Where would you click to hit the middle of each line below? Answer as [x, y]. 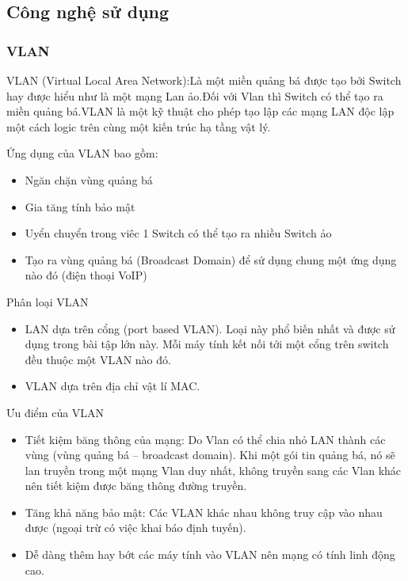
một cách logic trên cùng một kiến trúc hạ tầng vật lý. [139, 126]
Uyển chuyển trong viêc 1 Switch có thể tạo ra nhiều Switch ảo [178, 233]
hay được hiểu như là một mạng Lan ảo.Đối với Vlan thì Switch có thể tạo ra [195, 95]
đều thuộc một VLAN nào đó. [98, 359]
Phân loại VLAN [48, 301]
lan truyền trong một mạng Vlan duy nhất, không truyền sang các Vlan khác [213, 470]
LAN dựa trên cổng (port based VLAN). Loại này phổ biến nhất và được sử [210, 328]
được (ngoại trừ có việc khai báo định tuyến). [135, 528]
